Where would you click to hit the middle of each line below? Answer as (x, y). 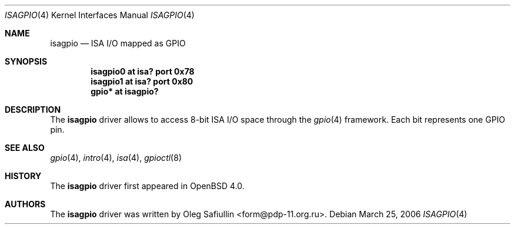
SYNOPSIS (26, 61)
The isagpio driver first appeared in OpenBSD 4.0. (147, 186)
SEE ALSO (25, 148)
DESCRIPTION (33, 110)
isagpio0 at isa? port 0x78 (143, 71)
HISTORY (23, 176)
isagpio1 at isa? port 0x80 (142, 81)
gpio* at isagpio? (125, 91)
